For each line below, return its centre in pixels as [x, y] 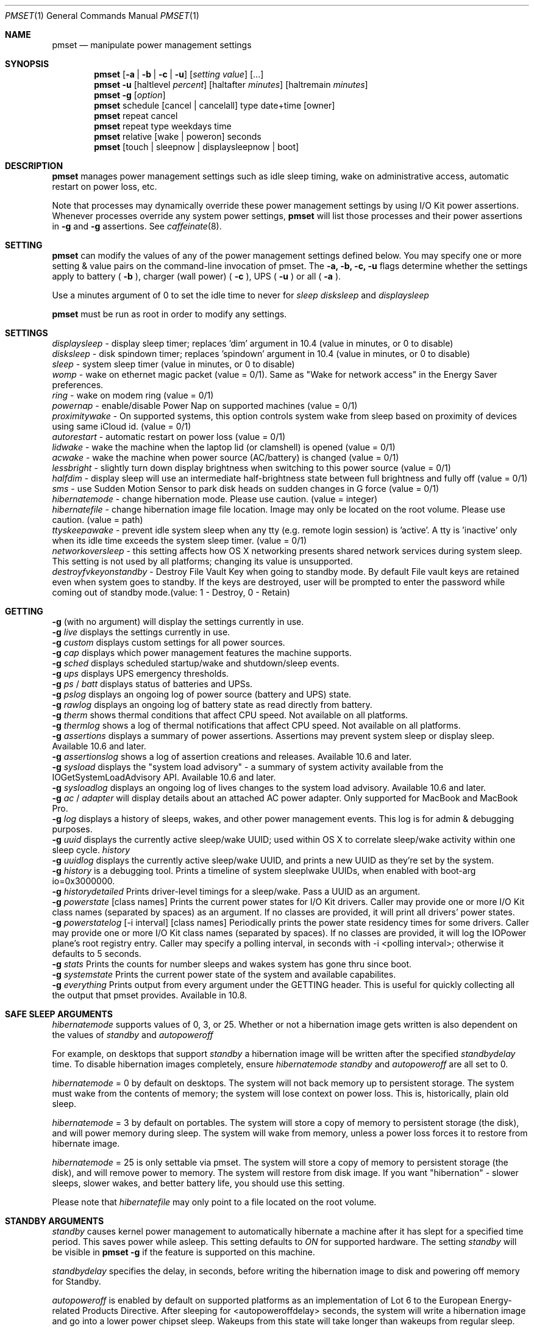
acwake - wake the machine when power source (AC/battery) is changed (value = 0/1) [226, 457]
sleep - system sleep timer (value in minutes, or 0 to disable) [173, 364]
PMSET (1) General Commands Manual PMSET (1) [102, 16]
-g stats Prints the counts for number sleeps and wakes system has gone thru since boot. [232, 964]
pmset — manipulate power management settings [152, 45]
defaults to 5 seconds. [97, 954]
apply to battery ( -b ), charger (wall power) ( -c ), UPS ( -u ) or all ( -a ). [197, 276]
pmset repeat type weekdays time [163, 126]
